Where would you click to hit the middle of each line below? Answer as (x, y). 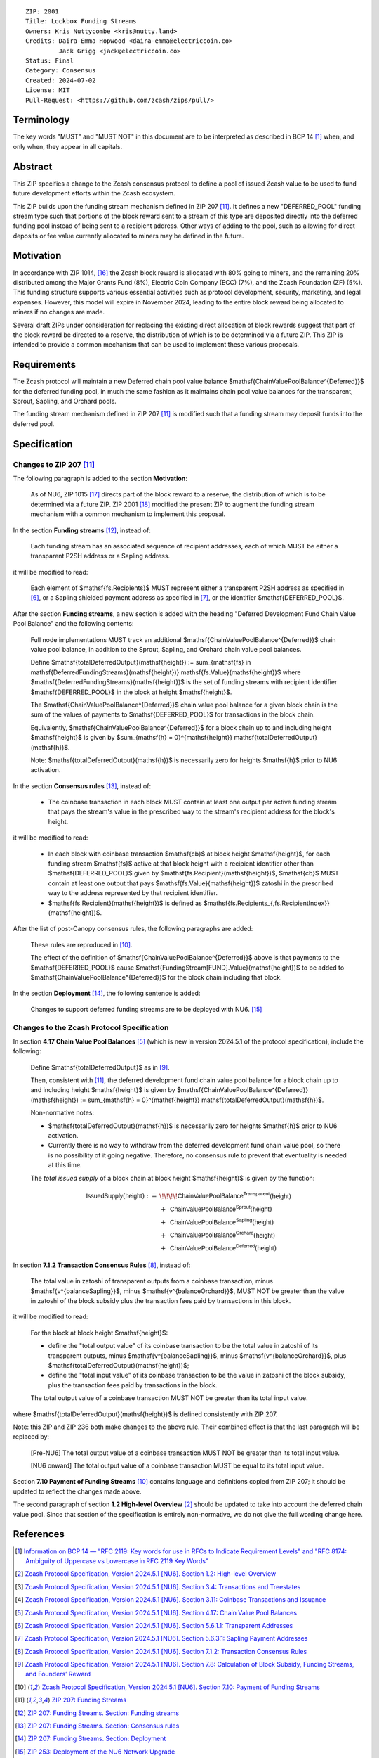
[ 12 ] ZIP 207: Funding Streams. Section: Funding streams (97, 1713)
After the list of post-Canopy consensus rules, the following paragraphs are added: (133, 929)
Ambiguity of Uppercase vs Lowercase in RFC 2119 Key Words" (117, 1560)
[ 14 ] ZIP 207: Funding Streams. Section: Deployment (91, 1739)
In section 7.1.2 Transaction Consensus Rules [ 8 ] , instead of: (102, 1265)
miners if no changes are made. (59, 312)
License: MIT (48, 90)
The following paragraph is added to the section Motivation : (100, 478)
